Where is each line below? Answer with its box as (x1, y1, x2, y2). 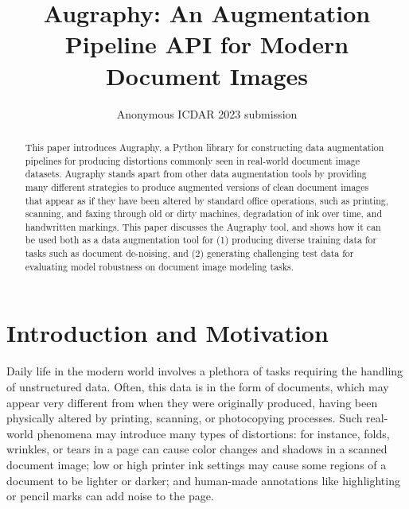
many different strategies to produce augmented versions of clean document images (25, 180, 369, 193)
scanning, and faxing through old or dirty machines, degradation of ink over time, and (25, 207, 383, 220)
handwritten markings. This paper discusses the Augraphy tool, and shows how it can (25, 220, 381, 233)
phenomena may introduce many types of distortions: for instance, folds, (37, 425, 390, 441)
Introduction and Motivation (6, 317, 329, 349)
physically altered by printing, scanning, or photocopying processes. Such (6, 410, 363, 426)
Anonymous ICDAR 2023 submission (116, 105, 298, 122)
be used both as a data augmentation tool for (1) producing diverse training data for (25, 233, 377, 247)
